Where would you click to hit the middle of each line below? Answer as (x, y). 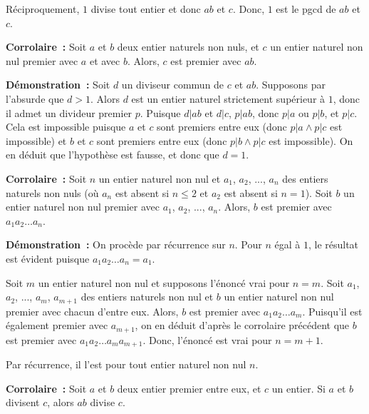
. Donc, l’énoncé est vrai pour (207, 339)
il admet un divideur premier (69, 112)
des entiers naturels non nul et (147, 297)
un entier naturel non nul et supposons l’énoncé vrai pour (164, 282)
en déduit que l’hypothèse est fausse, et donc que (113, 155)
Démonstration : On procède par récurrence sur (116, 244)
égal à (287, 244)
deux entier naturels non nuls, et (188, 47)
